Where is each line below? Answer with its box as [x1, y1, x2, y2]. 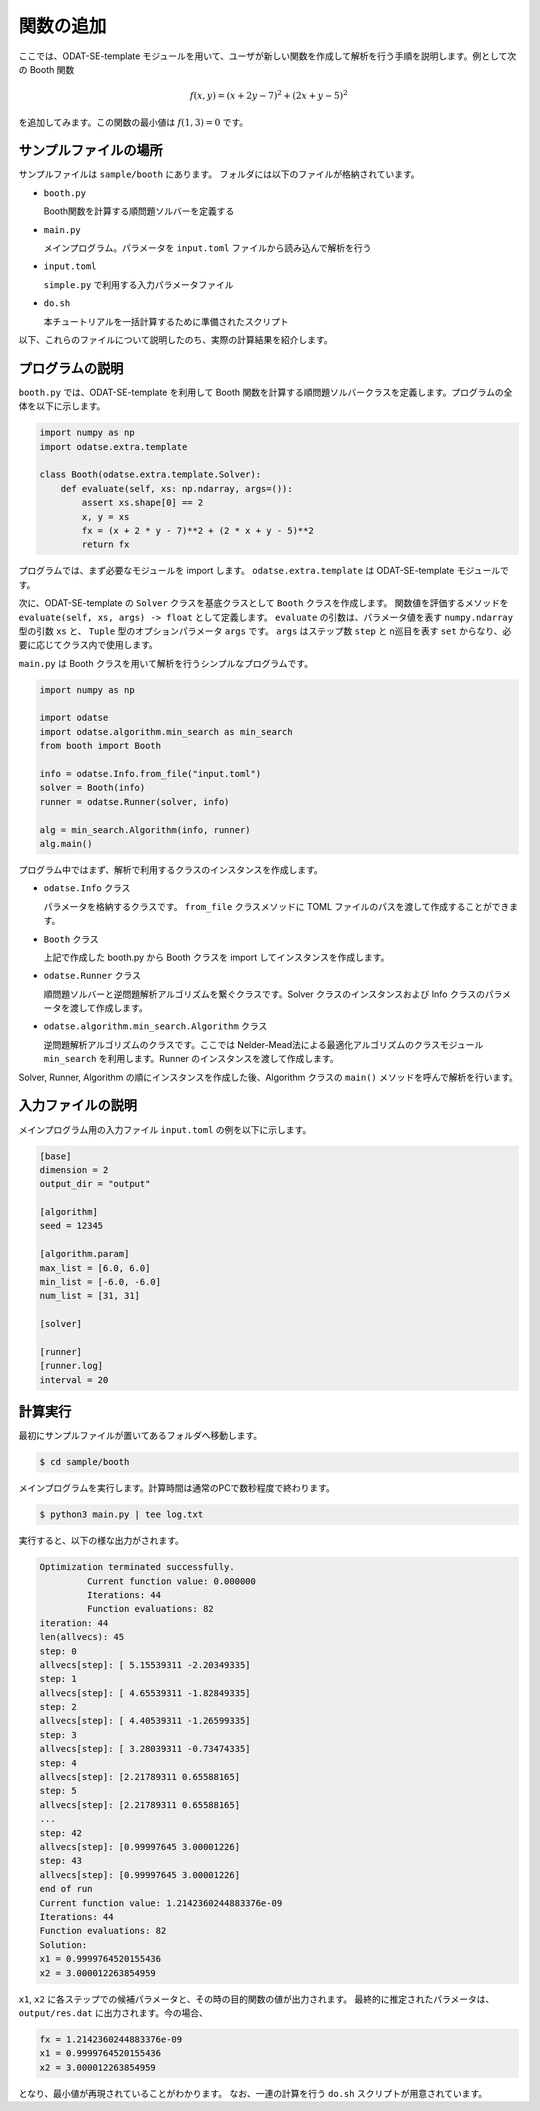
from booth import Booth [39, 740, 162, 752]
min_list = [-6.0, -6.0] [39, 1276, 162, 1288]
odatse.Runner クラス [43, 970, 142, 982]
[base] [39, 1150, 72, 1162]
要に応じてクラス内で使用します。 [18, 639, 159, 651]
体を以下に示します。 [18, 400, 106, 412]
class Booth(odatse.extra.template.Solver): [39, 469, 262, 480]
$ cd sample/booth [39, 1456, 130, 1468]
